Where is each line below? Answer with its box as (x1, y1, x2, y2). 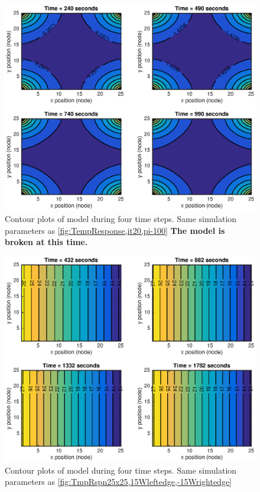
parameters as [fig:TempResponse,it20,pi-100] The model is (5, 224, 225, 236)
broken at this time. (5, 236, 88, 248)
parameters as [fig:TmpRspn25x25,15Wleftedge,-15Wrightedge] (5, 475, 232, 488)
